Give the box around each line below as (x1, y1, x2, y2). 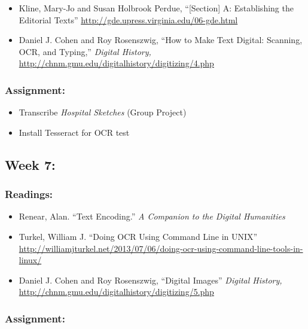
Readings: (5, 187, 53, 202)
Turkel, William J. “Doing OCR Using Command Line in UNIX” (19, 230, 258, 242)
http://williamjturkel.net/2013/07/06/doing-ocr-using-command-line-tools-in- (19, 242, 303, 254)
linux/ (19, 254, 42, 266)
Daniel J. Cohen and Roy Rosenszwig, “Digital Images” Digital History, (19, 273, 282, 286)
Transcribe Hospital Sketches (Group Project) (19, 106, 187, 118)
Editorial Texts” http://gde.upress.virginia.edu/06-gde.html (19, 13, 238, 26)
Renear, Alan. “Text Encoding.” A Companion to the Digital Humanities (19, 210, 285, 223)
